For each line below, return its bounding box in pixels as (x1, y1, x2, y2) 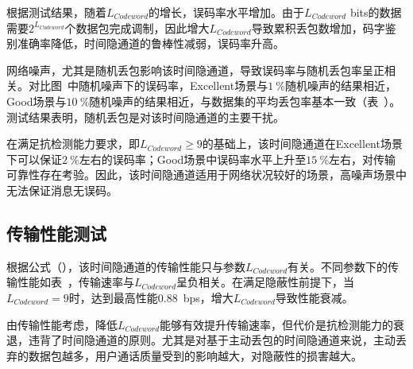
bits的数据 (349, 4, 402, 20)
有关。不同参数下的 (288, 258, 388, 274)
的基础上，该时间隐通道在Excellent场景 (202, 135, 403, 152)
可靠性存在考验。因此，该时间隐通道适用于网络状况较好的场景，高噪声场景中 (6, 166, 407, 183)
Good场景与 (6, 92, 67, 109)
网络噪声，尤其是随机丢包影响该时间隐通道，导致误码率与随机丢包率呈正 (6, 61, 384, 78)
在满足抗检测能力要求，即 (6, 135, 140, 152)
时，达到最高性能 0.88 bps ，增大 (68, 289, 234, 305)
